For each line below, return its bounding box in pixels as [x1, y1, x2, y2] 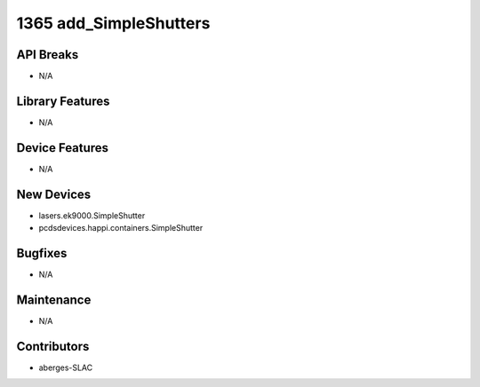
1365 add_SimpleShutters [16, 13, 211, 33]
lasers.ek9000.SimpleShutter [38, 209, 146, 221]
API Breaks [16, 47, 79, 62]
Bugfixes [16, 245, 68, 261]
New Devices [16, 186, 92, 201]
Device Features [16, 140, 109, 155]
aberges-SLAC [38, 362, 93, 373]
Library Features [16, 93, 110, 108]
